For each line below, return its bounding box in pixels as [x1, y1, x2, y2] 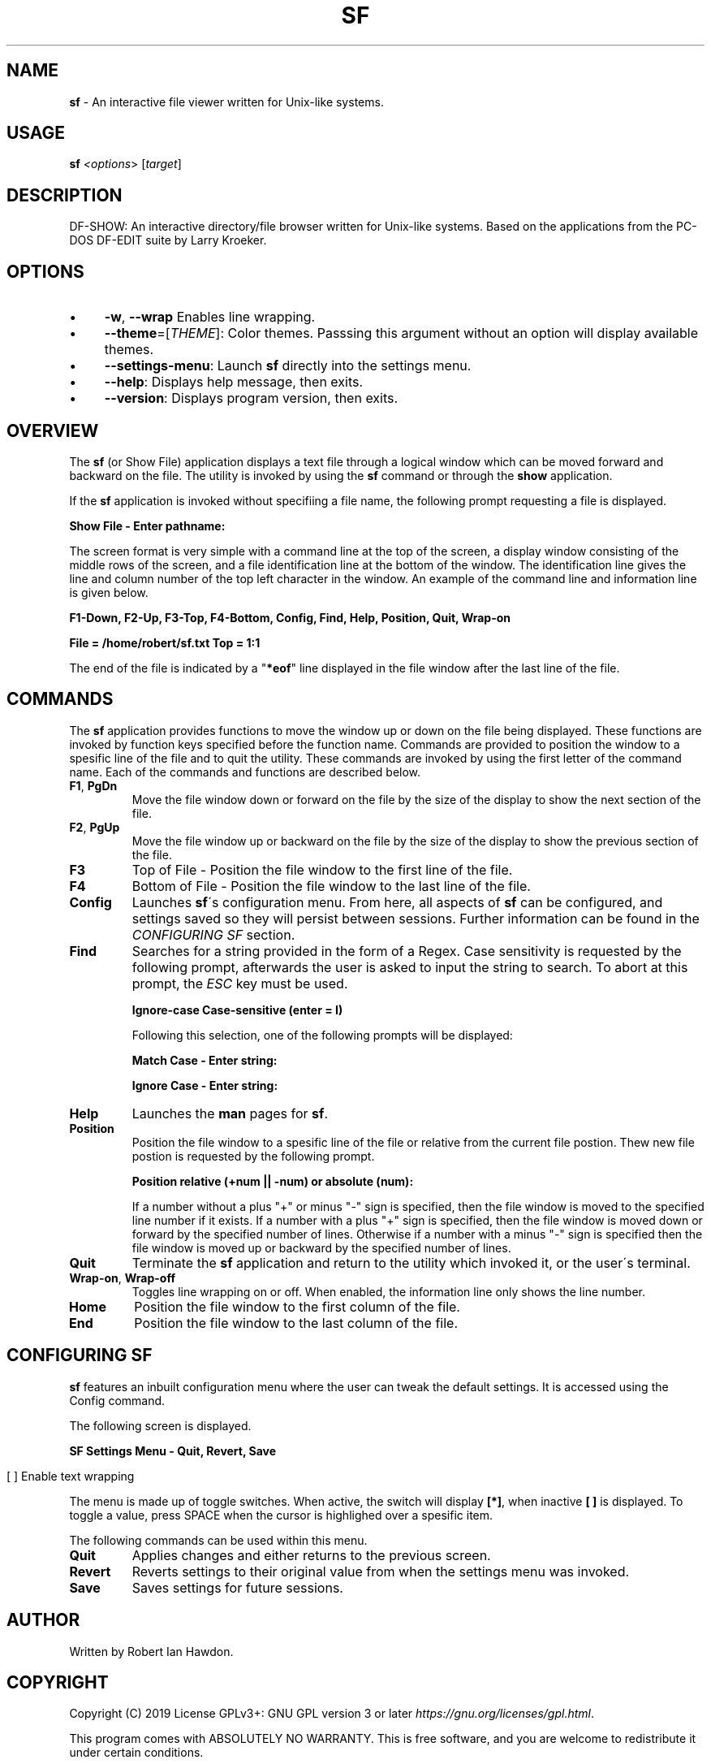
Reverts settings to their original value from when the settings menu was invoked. [131, 1563, 630, 1580]
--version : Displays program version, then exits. [104, 390, 399, 407]
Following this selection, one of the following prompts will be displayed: [131, 1027, 513, 1042]
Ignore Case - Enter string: [131, 1078, 278, 1092]
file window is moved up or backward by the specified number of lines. [131, 1240, 511, 1255]
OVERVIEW [6, 420, 99, 441]
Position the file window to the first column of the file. [134, 1298, 460, 1315]
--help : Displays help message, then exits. [104, 374, 364, 391]
